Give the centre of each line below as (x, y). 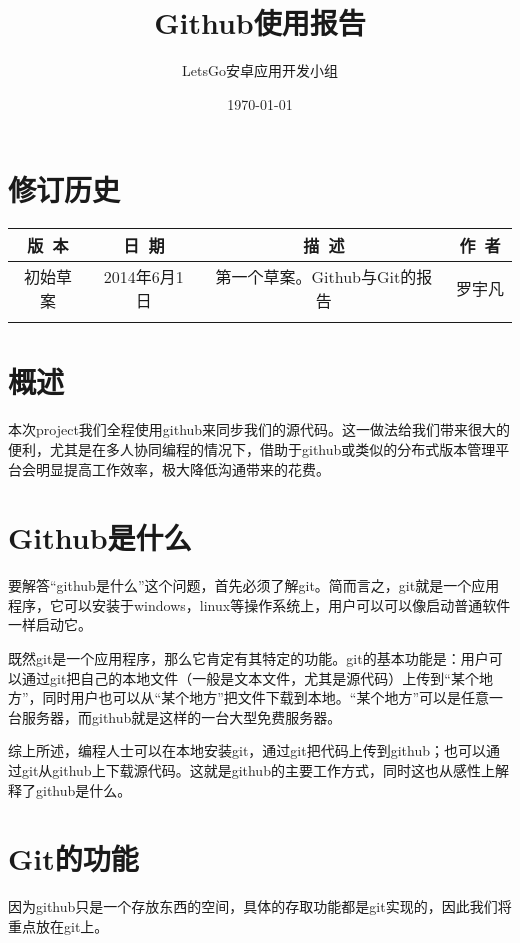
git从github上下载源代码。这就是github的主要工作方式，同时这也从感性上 (258, 770)
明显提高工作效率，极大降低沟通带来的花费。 (182, 468)
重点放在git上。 (58, 925)
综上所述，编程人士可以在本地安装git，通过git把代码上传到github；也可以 (247, 750)
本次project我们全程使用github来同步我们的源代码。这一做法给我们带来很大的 (259, 429)
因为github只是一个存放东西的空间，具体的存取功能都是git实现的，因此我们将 (260, 906)
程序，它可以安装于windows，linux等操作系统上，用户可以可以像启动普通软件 (259, 604)
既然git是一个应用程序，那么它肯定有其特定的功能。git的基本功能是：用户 (248, 658)
